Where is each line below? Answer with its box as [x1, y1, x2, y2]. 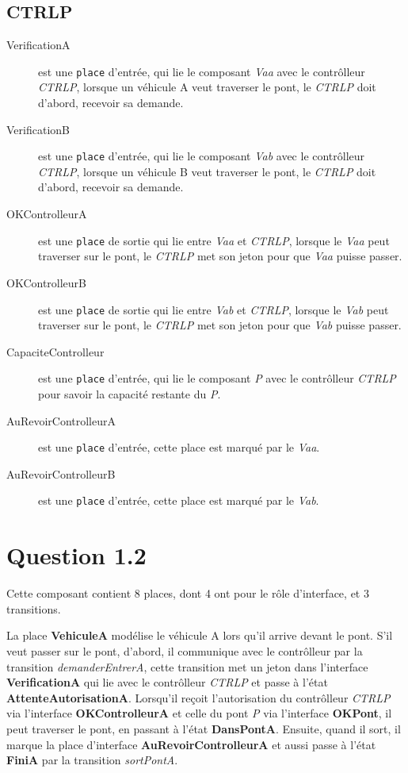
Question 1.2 [6, 539, 147, 571]
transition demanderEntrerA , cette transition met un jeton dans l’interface [6, 658, 368, 675]
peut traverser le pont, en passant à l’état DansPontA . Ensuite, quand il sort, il [6, 720, 401, 736]
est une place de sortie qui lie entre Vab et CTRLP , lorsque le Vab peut [38, 301, 389, 317]
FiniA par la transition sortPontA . [6, 752, 178, 768]
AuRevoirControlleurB [6, 465, 116, 482]
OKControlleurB [6, 274, 87, 290]
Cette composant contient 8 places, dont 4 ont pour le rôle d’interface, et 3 [6, 585, 369, 602]
